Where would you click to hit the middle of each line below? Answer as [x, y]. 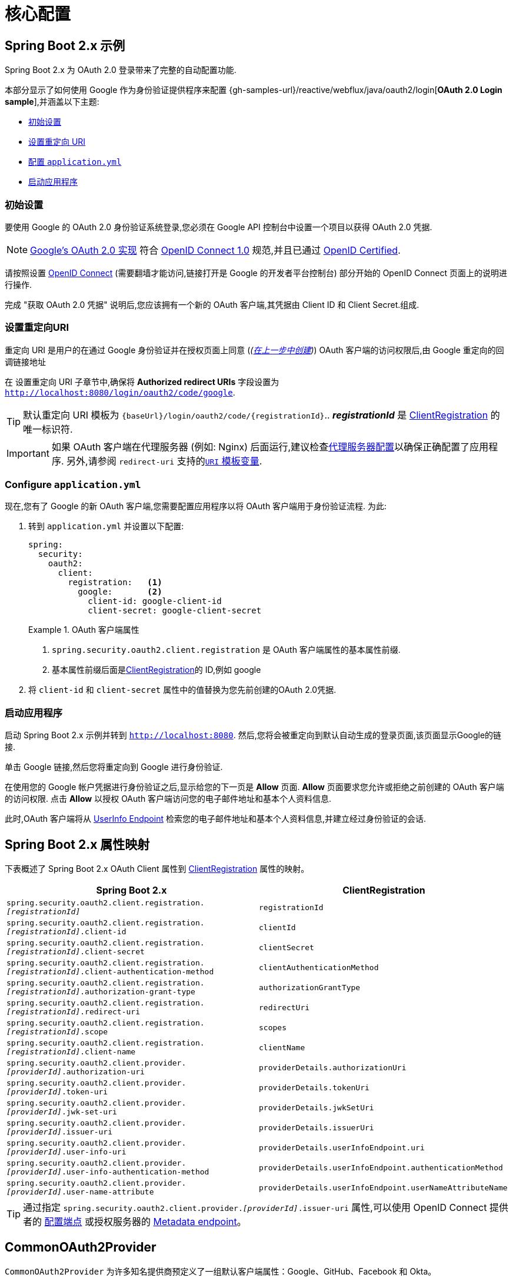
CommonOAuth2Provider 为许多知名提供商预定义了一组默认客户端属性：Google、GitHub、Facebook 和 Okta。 [221, 1271]
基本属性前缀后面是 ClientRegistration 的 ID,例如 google [156, 670]
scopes [273, 1027]
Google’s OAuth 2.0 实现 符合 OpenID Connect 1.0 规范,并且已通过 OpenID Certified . [215, 250]
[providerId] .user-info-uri [66, 1152]
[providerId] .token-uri [57, 1092]
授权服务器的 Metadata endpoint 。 [170, 1222]
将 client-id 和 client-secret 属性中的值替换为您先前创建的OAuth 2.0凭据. [182, 690]
